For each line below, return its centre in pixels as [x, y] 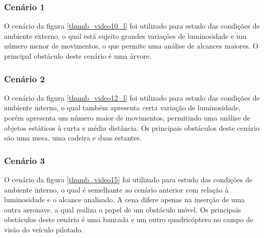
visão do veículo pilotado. [44, 229]
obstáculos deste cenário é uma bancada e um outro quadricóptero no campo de [129, 219]
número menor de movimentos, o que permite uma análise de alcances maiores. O [131, 46]
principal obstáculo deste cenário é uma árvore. [78, 56]
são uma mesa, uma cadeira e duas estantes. [73, 138]
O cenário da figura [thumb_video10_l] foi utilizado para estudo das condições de [132, 26]
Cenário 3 [24, 160]
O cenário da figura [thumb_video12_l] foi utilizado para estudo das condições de [132, 97]
